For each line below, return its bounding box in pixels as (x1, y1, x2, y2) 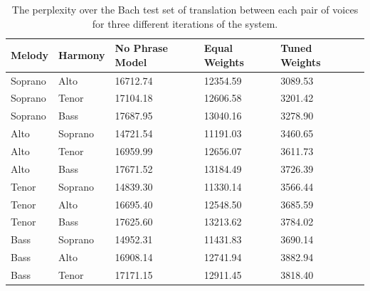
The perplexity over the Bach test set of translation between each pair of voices (11, 2, 359, 16)
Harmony (58, 47, 105, 62)
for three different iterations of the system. (92, 16, 278, 31)
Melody (11, 47, 49, 62)
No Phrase (115, 41, 168, 55)
